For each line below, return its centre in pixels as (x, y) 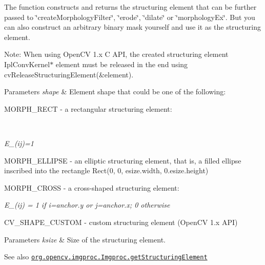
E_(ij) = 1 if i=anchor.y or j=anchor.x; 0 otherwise (87, 205)
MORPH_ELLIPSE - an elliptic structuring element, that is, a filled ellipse (123, 160)
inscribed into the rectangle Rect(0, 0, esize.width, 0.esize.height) (106, 170)
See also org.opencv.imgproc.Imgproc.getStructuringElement (106, 257)
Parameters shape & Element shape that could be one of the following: (115, 91)
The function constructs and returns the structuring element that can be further (130, 7)
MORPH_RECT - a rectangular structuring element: (88, 108)
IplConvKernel (27, 64)
